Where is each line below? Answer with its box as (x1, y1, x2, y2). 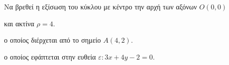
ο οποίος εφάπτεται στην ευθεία (4, 51, 96, 62)
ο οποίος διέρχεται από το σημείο (4, 35, 101, 45)
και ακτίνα (4, 18, 35, 28)
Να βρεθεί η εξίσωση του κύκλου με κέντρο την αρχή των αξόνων (4, 1, 197, 11)
